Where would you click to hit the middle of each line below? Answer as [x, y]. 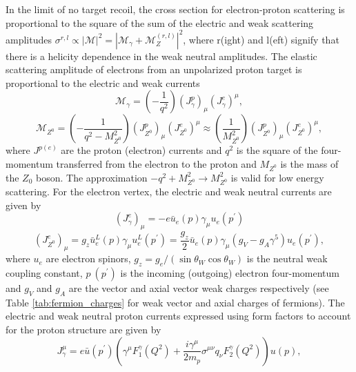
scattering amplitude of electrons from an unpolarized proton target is [154, 69]
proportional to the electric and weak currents [103, 82]
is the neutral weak [287, 258]
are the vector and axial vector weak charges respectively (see [199, 287]
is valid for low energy [277, 177]
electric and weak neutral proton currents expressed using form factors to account [178, 316]
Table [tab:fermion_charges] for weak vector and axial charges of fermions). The [175, 302]
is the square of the [277, 150]
